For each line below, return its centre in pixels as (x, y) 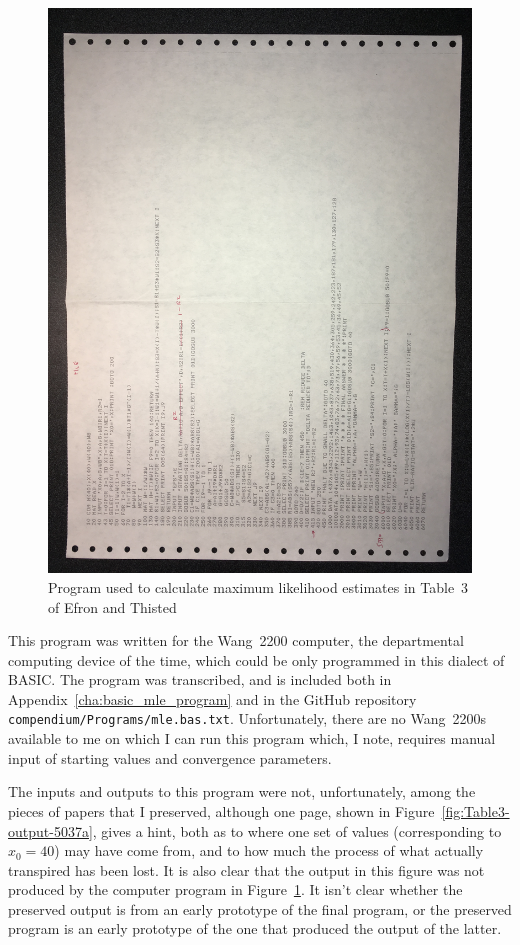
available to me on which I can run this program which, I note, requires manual (252, 738)
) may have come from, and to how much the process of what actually (269, 850)
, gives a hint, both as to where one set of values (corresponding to (297, 830)
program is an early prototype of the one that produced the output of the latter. (255, 928)
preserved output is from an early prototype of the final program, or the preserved (260, 908)
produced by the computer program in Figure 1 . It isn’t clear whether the (235, 889)
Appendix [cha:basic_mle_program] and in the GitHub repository (212, 698)
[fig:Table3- (475, 810)
